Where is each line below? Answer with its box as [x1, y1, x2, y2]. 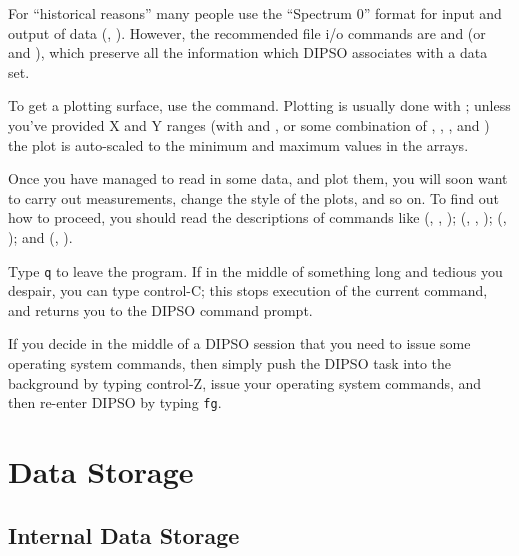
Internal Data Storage [8, 519, 240, 550]
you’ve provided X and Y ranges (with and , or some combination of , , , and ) [8, 114, 490, 135]
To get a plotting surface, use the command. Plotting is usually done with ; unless [8, 95, 511, 116]
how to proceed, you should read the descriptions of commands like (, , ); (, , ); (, [8, 207, 507, 228]
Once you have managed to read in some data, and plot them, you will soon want [8, 168, 508, 189]
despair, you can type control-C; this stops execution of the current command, [8, 280, 488, 301]
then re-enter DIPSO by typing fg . [8, 392, 222, 413]
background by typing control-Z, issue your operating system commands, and [8, 372, 482, 393]
